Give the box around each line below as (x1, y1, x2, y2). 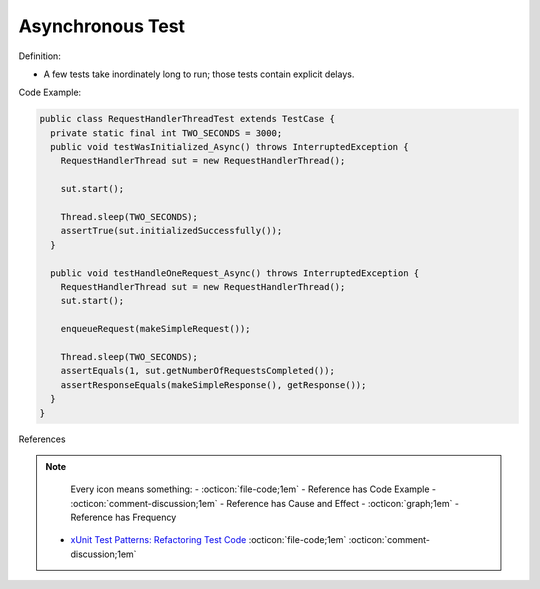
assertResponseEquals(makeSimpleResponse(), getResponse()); (60, 379, 367, 390)
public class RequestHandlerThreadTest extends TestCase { (39, 113, 335, 125)
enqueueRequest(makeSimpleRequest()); (60, 323, 251, 335)
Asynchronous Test (18, 15, 185, 37)
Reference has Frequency (70, 511, 177, 524)
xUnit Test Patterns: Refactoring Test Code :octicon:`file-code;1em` (70, 534, 347, 546)
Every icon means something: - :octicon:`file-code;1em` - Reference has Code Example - (70, 483, 437, 495)
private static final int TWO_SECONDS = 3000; (50, 127, 283, 139)
